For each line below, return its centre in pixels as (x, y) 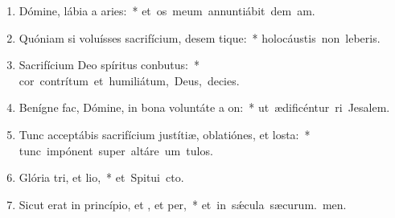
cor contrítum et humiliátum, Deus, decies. (129, 80)
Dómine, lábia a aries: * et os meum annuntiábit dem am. (167, 10)
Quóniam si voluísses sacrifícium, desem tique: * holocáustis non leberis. (200, 37)
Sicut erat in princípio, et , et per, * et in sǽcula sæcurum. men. (183, 204)
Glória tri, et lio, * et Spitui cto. (101, 177)
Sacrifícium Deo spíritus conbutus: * (109, 65)
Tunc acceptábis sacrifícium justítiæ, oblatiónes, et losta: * (165, 134)
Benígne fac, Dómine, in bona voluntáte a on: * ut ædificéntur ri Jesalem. (204, 107)
